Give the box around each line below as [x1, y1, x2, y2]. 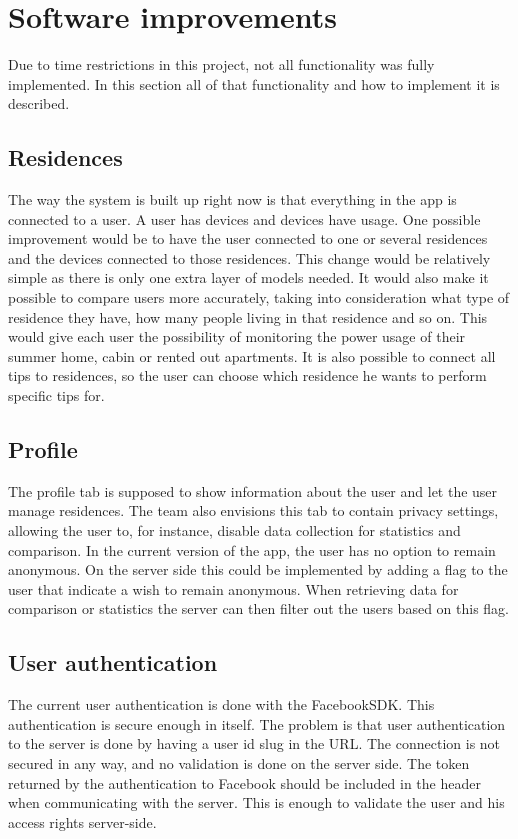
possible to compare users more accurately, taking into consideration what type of [8, 287, 510, 308]
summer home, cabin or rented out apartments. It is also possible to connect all [8, 345, 496, 366]
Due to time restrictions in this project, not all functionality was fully [8, 54, 435, 75]
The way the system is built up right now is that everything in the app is [8, 189, 457, 210]
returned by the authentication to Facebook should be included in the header [8, 772, 481, 793]
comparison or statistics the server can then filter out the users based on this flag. [8, 598, 510, 619]
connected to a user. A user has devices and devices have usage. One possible [8, 208, 481, 229]
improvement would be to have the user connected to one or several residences [8, 228, 488, 249]
